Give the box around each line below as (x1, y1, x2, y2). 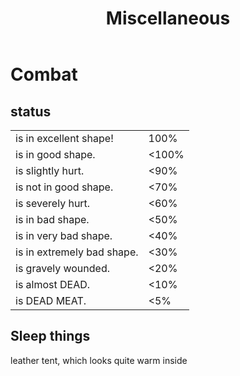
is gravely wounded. (15, 262, 110, 275)
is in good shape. (15, 148, 96, 161)
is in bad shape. (15, 213, 90, 226)
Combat (10, 63, 78, 86)
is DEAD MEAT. (15, 294, 87, 307)
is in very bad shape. (15, 229, 113, 242)
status (10, 103, 52, 120)
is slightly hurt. (15, 164, 85, 177)
